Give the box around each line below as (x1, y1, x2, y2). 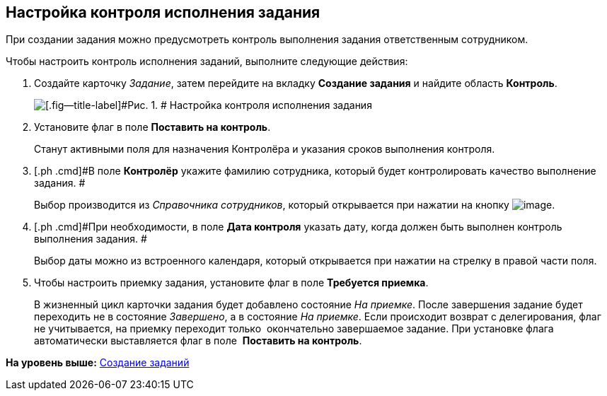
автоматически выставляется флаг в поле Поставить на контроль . (34, 334, 362, 347)
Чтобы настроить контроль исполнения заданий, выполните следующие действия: (6, 55, 408, 68)
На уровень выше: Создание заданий (6, 356, 190, 369)
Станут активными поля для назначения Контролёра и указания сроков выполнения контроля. (34, 143, 495, 156)
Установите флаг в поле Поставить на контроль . (34, 121, 271, 134)
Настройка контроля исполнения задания (6, 4, 320, 21)
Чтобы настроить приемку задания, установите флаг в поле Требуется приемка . (34, 276, 429, 289)
